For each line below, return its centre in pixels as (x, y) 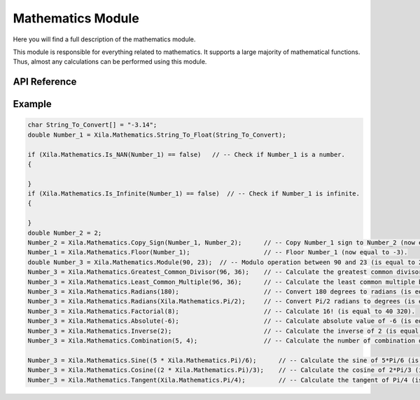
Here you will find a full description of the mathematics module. (104, 39)
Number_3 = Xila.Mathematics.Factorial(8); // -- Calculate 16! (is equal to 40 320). (222, 311)
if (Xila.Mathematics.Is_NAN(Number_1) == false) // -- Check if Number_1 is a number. (187, 154)
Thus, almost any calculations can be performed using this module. (110, 62)
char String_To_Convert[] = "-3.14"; (92, 125)
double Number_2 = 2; (65, 233)
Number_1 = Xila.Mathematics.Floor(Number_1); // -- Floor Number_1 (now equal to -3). (218, 253)
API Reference (45, 82)
